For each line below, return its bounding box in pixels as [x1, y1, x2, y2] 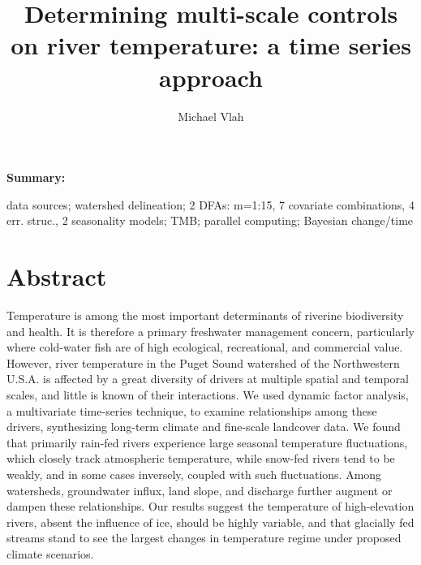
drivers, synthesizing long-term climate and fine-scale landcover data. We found [6, 418, 401, 435]
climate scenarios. [6, 545, 94, 562]
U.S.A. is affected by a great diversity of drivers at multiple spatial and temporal [6, 370, 409, 387]
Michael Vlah [178, 107, 244, 124]
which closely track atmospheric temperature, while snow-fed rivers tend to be [6, 450, 395, 467]
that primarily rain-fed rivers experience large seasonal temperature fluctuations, [6, 433, 408, 451]
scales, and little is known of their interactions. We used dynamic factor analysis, [6, 386, 409, 403]
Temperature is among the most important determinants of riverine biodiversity [6, 307, 404, 323]
